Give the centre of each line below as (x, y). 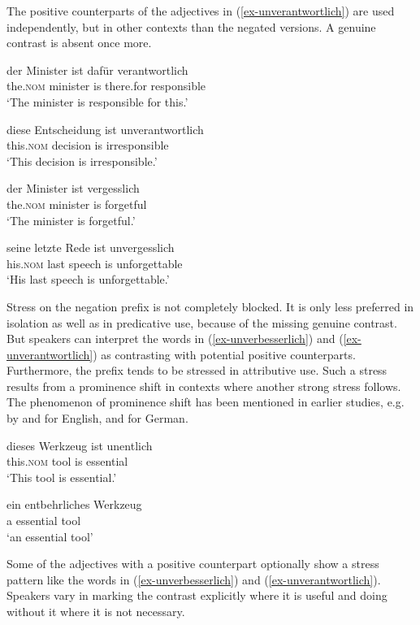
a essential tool (44, 521)
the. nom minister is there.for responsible (106, 86)
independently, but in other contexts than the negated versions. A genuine (191, 26)
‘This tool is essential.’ (62, 477)
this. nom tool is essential (67, 461)
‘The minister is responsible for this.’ (97, 101)
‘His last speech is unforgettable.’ (88, 279)
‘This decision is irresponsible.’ (82, 161)
